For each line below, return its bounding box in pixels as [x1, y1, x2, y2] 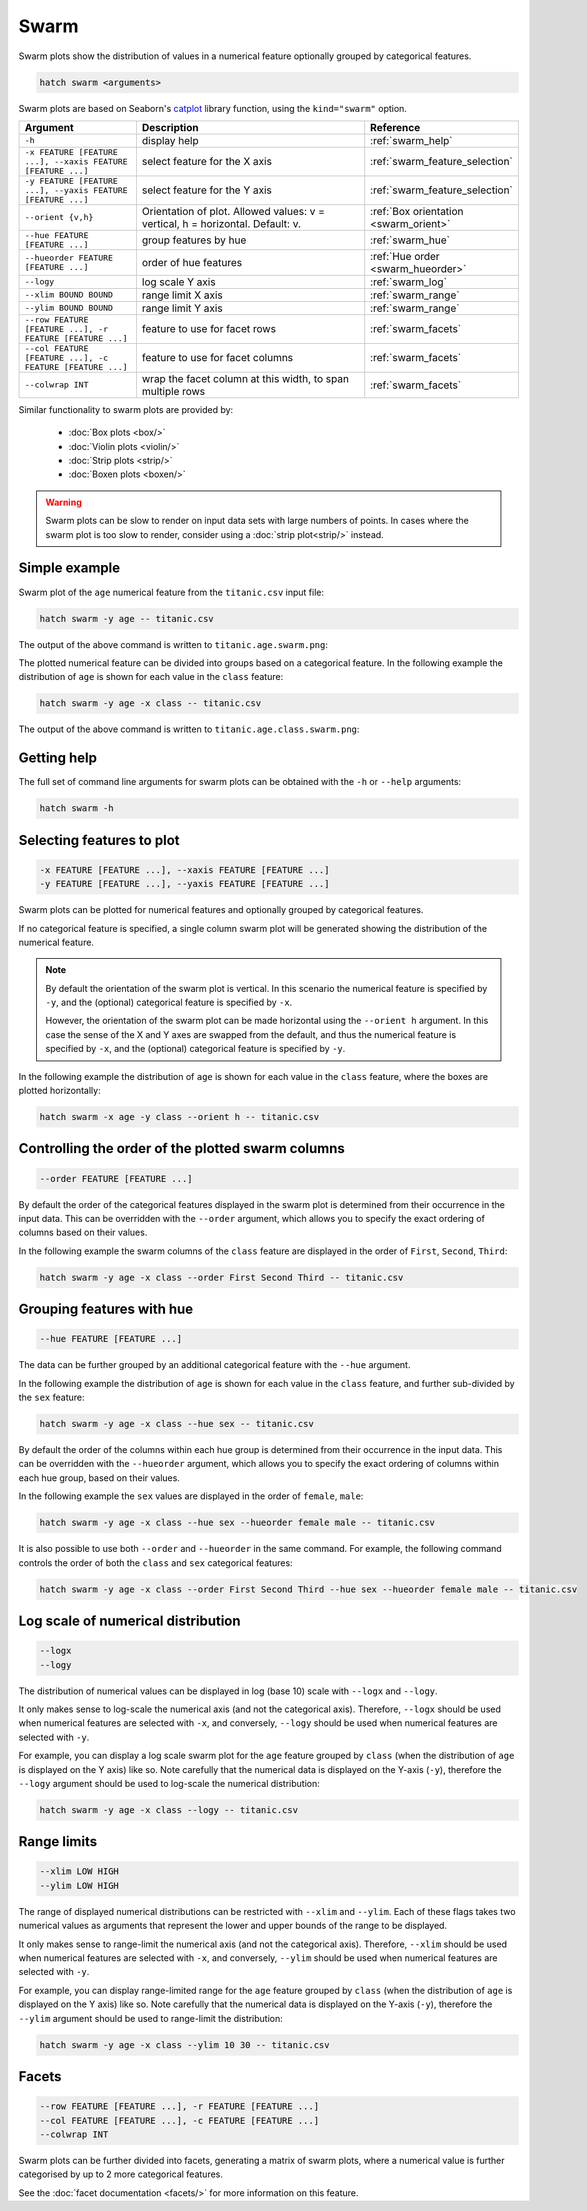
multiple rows [141, 384, 206, 398]
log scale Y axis [141, 275, 216, 289]
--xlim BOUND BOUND [24, 290, 114, 300]
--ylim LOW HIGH [39, 1880, 120, 1891]
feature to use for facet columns [141, 351, 294, 365]
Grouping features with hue [18, 1301, 194, 1318]
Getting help [18, 750, 97, 767]
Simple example [18, 560, 121, 577]
